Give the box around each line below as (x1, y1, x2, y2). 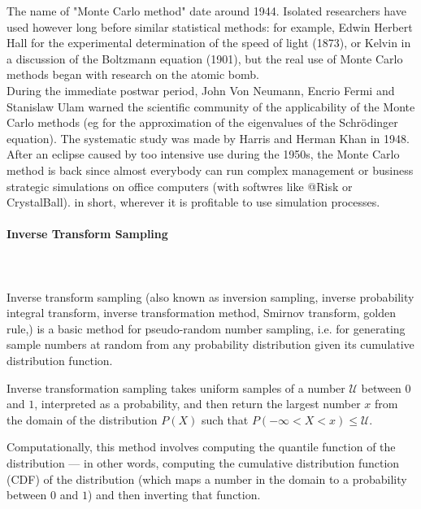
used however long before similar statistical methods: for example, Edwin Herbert (7, 18, 413, 35)
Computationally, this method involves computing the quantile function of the (7, 438, 396, 455)
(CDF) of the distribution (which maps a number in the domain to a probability (7, 470, 407, 487)
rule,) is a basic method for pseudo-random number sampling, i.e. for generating (7, 320, 406, 337)
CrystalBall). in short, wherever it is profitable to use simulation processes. (7, 194, 380, 211)
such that (202, 411, 249, 428)
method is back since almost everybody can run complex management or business (7, 161, 414, 178)
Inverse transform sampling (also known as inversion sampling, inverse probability (7, 288, 414, 305)
